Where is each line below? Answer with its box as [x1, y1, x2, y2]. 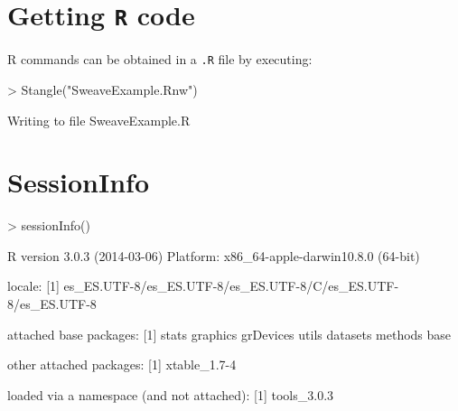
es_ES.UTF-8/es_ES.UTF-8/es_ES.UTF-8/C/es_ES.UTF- [63, 276, 399, 295]
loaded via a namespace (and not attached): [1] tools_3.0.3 [7, 385, 334, 404]
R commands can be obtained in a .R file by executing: [7, 50, 313, 69]
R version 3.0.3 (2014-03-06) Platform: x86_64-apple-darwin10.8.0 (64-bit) [7, 246, 420, 265]
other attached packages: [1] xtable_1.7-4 [7, 355, 237, 374]
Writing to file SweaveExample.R [7, 110, 191, 129]
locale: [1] [7, 276, 60, 295]
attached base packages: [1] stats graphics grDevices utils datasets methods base [7, 324, 452, 343]
